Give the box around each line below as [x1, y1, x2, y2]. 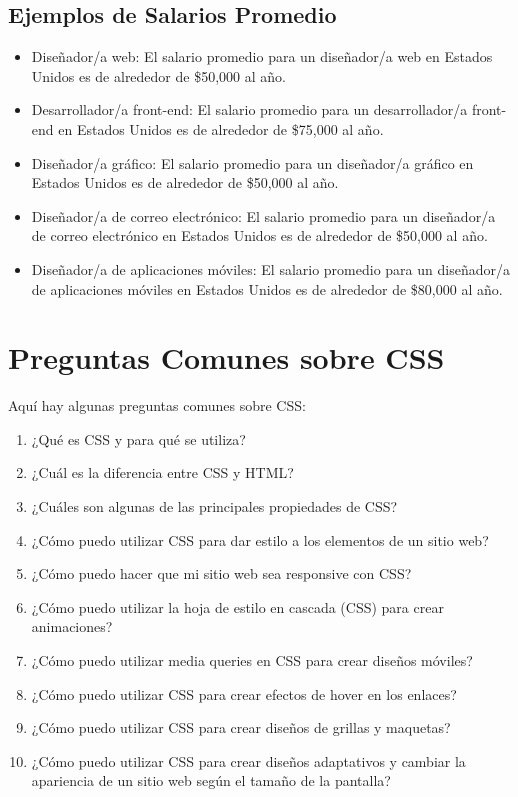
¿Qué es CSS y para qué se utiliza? [31, 428, 246, 449]
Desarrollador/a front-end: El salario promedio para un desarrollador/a [31, 99, 468, 120]
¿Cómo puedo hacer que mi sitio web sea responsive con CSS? [31, 563, 412, 584]
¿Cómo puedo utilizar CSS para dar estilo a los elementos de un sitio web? [31, 529, 489, 550]
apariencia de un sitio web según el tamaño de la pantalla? [31, 770, 391, 791]
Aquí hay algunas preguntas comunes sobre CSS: [8, 395, 306, 416]
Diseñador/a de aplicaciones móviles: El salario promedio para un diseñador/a [31, 258, 510, 279]
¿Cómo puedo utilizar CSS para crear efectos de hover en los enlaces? [31, 683, 457, 704]
